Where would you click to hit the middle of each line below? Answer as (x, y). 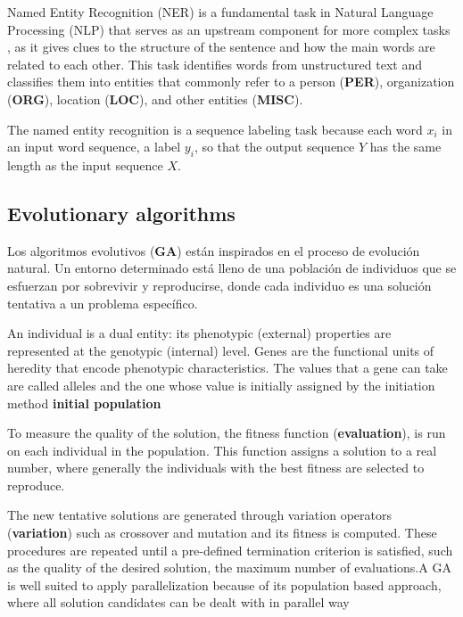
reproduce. (36, 485)
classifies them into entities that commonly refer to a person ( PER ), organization (231, 82)
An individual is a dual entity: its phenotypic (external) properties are (199, 333)
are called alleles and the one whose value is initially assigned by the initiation (221, 385)
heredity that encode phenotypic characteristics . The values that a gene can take (227, 368)
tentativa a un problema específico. (103, 303)
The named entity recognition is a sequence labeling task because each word (215, 129)
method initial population (84, 403)
